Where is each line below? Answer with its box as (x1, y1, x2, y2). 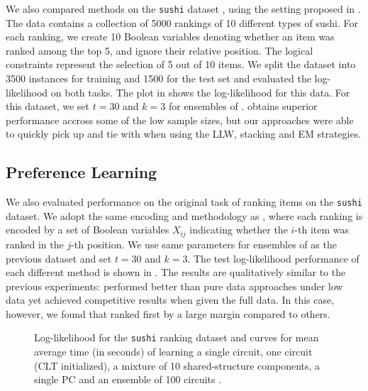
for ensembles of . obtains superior (168, 99, 318, 114)
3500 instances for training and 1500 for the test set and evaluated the (6, 71, 311, 86)
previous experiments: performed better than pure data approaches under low (6, 278, 343, 293)
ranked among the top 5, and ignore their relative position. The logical (6, 43, 313, 57)
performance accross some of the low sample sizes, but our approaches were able (6, 112, 354, 127)
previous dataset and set (6, 250, 112, 265)
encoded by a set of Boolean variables (6, 222, 169, 237)
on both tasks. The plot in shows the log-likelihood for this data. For (50, 84, 350, 99)
